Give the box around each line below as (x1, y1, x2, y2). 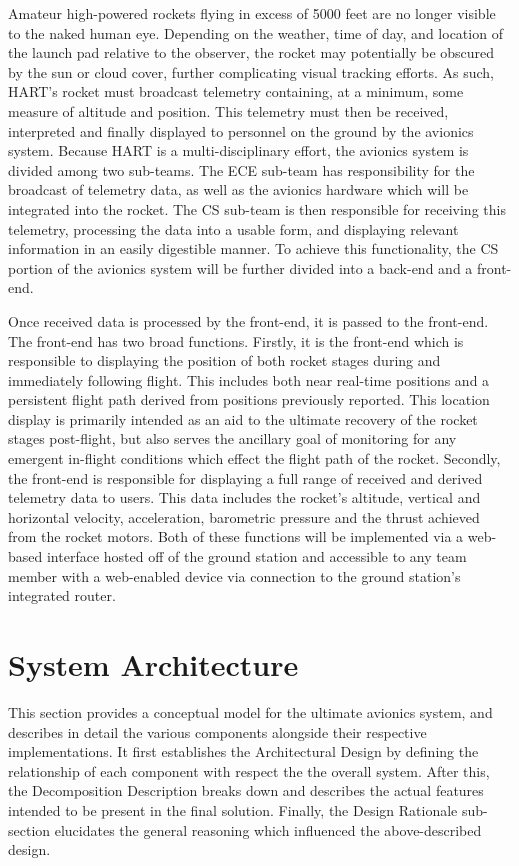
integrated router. (8, 585, 116, 606)
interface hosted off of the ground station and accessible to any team (46, 546, 467, 567)
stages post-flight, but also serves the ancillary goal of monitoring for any (8, 428, 457, 449)
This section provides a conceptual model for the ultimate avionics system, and (8, 701, 493, 722)
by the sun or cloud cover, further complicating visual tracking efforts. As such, (8, 61, 494, 82)
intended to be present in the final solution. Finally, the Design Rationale (8, 799, 458, 820)
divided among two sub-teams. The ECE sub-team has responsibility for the (8, 159, 475, 180)
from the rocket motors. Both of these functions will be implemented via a (8, 526, 464, 547)
